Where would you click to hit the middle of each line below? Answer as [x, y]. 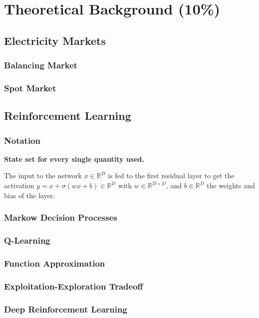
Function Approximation [55, 263]
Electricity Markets [55, 40]
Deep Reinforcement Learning [66, 309]
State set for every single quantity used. [74, 159]
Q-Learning [27, 240]
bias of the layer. [30, 195]
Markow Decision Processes [61, 217]
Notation [22, 140]
